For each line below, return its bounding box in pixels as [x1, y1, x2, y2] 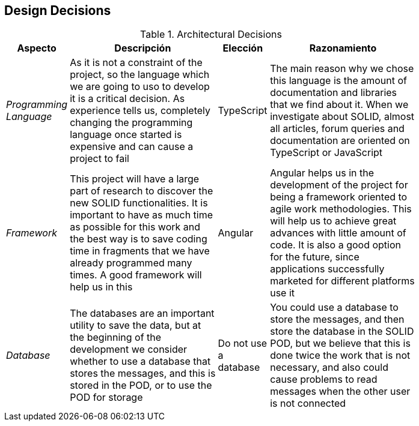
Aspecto [17, 42, 57, 55]
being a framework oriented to [270, 191, 408, 203]
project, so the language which [70, 68, 210, 81]
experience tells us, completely [70, 104, 211, 117]
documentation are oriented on [270, 134, 410, 147]
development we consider [70, 343, 188, 356]
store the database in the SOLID [270, 325, 414, 338]
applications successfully [270, 263, 385, 275]
